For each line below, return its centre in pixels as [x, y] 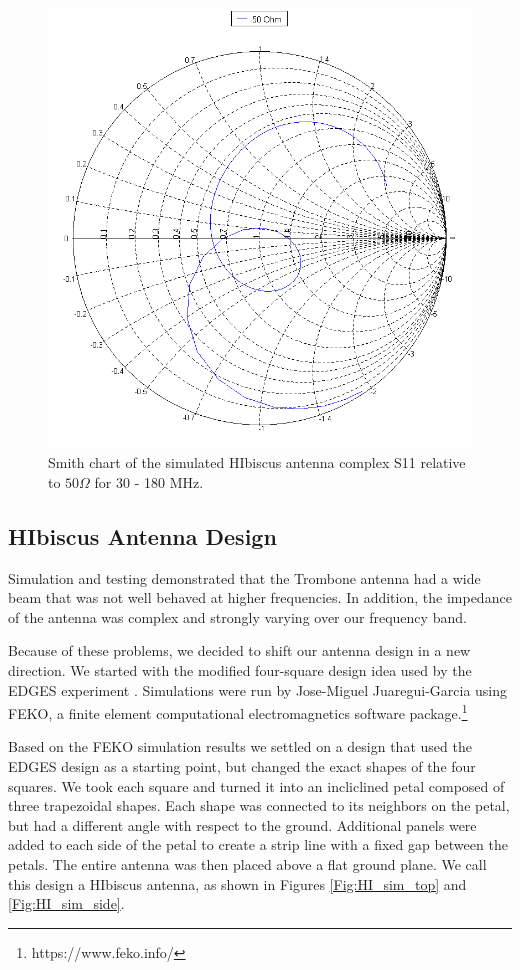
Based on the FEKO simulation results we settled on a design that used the [240, 746]
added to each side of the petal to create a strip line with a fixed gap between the [258, 844]
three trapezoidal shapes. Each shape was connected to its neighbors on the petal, [259, 805]
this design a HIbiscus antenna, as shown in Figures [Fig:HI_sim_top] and [237, 883]
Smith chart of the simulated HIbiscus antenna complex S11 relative [257, 462]
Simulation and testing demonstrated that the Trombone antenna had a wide [244, 577]
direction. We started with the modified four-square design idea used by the [240, 669]
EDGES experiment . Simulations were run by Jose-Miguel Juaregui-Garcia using [258, 689]
